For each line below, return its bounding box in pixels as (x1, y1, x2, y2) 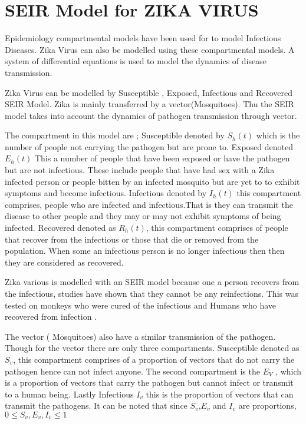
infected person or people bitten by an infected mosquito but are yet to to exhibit (5, 175, 300, 187)
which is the (256, 129, 300, 141)
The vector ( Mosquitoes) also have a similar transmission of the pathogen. (5, 330, 276, 342)
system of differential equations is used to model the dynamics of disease (5, 55, 266, 67)
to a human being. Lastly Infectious (5, 387, 134, 400)
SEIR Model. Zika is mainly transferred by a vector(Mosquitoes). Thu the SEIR (5, 98, 294, 110)
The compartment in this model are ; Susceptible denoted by (5, 129, 225, 141)
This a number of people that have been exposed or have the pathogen (34, 152, 290, 164)
